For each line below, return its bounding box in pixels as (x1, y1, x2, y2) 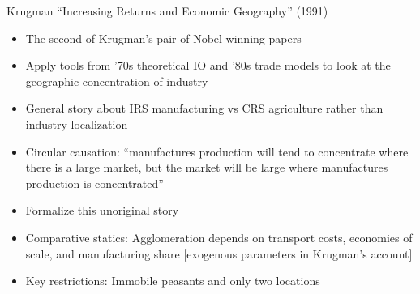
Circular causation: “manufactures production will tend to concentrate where (25, 143, 409, 160)
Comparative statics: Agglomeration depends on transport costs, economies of (25, 228, 413, 245)
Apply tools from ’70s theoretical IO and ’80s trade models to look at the (25, 57, 391, 74)
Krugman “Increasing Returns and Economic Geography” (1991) (6, 2, 328, 19)
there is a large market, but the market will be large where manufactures (25, 159, 388, 176)
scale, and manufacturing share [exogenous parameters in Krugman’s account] (25, 245, 413, 262)
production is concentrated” (25, 174, 164, 191)
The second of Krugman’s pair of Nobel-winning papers (25, 29, 302, 46)
